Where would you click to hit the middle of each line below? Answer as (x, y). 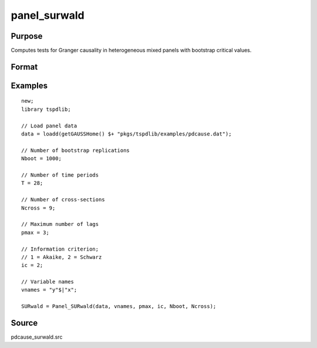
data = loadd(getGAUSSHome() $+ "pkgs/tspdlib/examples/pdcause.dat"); (127, 134)
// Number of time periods (60, 175)
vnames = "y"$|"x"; (49, 290)
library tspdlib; (46, 109)
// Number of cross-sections (63, 200)
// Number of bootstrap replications (76, 150)
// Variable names (48, 282)
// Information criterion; (60, 249)
